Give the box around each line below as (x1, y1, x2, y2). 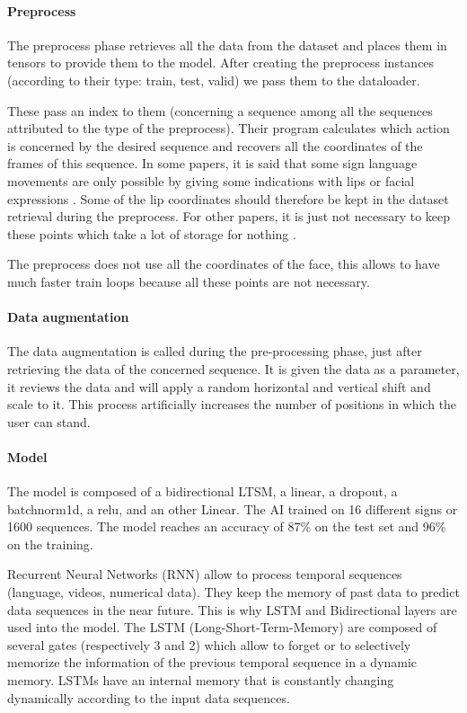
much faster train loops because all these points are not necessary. (7, 272, 370, 290)
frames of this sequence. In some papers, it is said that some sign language (7, 154, 418, 173)
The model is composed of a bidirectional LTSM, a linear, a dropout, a (7, 482, 398, 501)
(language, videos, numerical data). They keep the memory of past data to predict (7, 583, 460, 602)
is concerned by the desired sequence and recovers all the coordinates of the (7, 136, 423, 155)
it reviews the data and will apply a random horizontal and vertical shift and (7, 377, 431, 396)
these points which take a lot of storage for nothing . (7, 224, 296, 243)
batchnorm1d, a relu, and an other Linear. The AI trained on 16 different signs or (7, 499, 458, 518)
